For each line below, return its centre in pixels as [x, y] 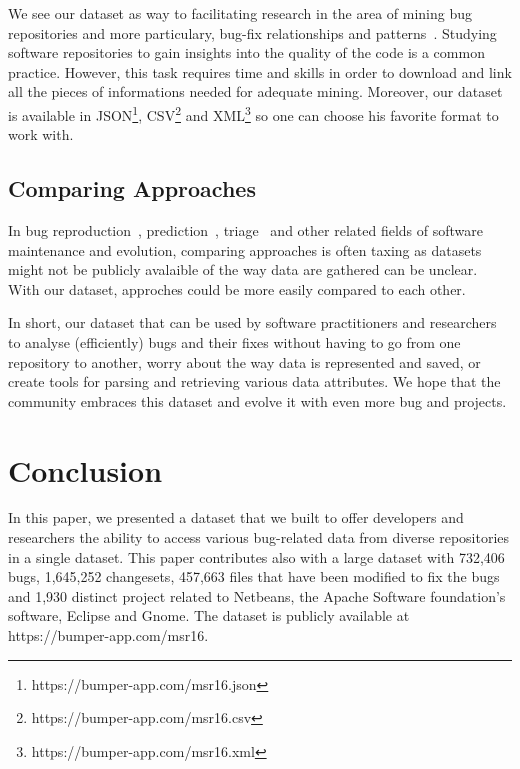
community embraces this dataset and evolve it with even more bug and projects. [257, 400]
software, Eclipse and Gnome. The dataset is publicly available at [209, 615]
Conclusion [85, 469]
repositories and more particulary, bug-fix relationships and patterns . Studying [252, 32]
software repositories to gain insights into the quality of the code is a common [246, 52]
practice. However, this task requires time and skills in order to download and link [260, 71]
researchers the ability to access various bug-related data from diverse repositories [259, 537]
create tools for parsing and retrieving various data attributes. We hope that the [254, 381]
